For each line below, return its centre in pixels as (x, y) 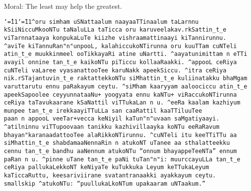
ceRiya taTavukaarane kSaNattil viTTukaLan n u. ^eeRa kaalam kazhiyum (122, 103)
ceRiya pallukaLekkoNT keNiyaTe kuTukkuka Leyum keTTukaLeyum (107, 167)
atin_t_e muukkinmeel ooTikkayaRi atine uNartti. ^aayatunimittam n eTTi (126, 54)
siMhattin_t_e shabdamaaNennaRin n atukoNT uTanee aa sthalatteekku (117, 143)
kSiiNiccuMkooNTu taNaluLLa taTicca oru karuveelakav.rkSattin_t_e (115, 30)
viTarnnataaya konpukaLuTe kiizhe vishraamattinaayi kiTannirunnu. (115, 38)
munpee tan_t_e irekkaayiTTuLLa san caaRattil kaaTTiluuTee (103, 111)
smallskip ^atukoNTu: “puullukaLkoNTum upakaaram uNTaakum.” (105, 183)
